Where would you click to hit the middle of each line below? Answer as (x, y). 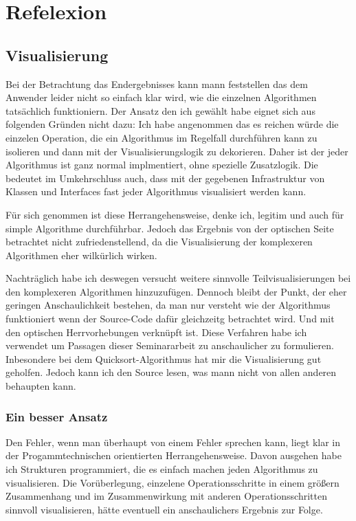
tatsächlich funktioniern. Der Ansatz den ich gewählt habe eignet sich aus (160, 110)
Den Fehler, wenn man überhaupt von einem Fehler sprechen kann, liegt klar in (173, 442)
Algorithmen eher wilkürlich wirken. (81, 255)
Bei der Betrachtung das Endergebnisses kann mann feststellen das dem (157, 84)
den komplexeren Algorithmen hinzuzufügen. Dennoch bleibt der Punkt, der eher (176, 291)
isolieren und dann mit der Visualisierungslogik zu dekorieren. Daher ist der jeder (177, 151)
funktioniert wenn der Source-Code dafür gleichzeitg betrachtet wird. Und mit (170, 319)
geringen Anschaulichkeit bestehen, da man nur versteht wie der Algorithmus (168, 305)
